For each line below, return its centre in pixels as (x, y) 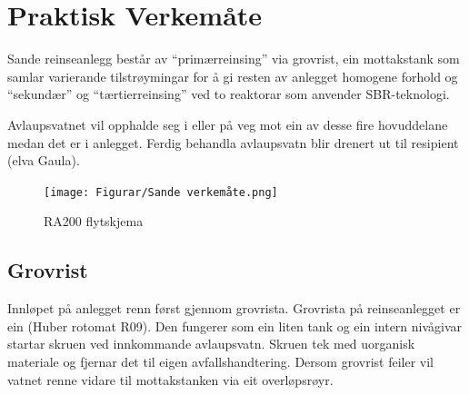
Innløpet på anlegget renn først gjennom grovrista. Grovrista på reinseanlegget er (234, 308)
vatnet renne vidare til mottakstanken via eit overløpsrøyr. (170, 379)
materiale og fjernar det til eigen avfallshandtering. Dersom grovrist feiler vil (220, 361)
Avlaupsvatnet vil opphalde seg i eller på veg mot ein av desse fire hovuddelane (228, 124)
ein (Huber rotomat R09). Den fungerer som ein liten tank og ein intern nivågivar (235, 326)
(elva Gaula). (44, 160)
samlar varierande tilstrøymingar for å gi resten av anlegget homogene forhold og (233, 76)
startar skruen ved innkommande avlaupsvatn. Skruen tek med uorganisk (211, 344)
